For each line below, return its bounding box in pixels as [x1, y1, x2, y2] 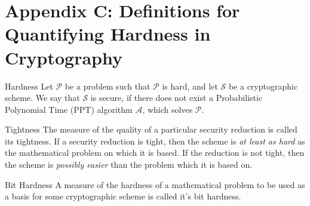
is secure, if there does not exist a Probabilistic [90, 91, 263, 104]
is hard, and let [162, 79, 218, 92]
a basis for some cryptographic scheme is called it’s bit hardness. [5, 190, 241, 202]
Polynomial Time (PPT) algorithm [5, 103, 133, 115]
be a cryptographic [228, 79, 298, 92]
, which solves [142, 103, 193, 115]
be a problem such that [65, 79, 151, 92]
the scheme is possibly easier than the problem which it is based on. [5, 158, 253, 171]
